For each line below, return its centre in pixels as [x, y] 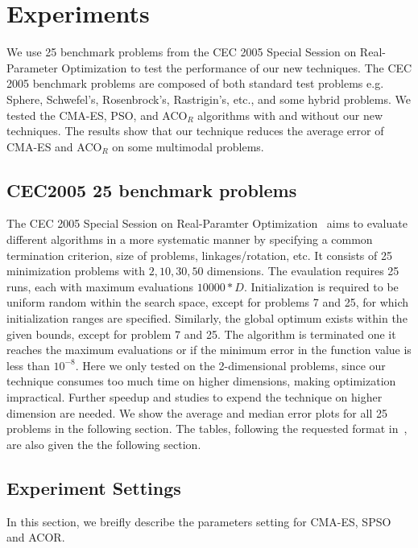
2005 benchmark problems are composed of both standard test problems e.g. [195, 83]
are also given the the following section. [104, 444]
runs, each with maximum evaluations [100, 286]
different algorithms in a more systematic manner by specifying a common [190, 239]
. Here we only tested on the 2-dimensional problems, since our [230, 365]
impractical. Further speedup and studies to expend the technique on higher [195, 397]
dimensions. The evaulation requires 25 [303, 271]
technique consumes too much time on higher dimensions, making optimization [201, 381]
